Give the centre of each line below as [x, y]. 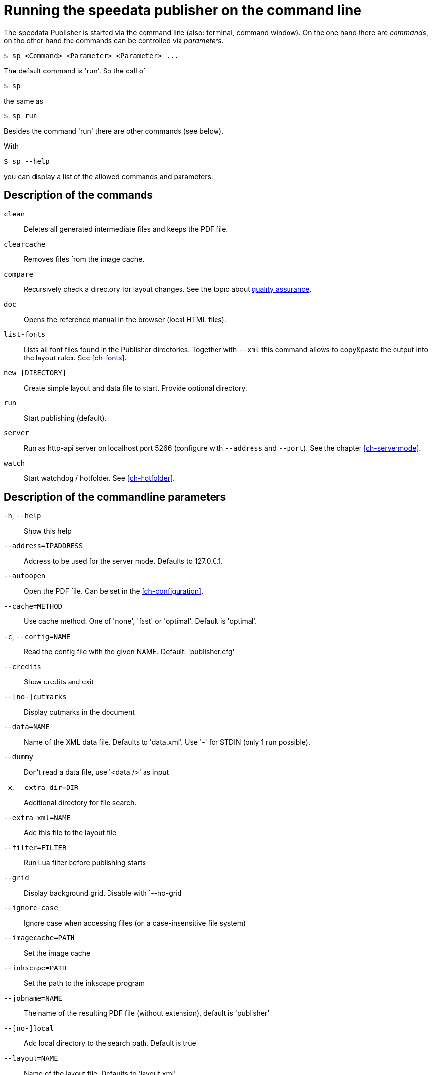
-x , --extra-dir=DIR [41, 788]
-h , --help [23, 516]
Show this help [48, 531]
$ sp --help [27, 161]
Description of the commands [79, 195]
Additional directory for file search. [80, 803]
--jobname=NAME [33, 998]
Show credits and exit [59, 682]
